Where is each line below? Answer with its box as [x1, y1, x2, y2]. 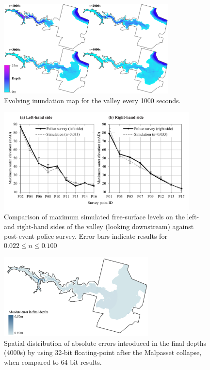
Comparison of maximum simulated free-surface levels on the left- [4, 212, 199, 222]
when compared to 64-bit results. [4, 356, 102, 367]
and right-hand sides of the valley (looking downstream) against [4, 221, 194, 231]
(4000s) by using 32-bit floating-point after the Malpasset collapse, [4, 347, 202, 357]
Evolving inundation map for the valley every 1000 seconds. [4, 95, 181, 106]
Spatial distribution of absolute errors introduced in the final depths [4, 338, 207, 348]
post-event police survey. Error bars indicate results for [4, 231, 167, 241]
